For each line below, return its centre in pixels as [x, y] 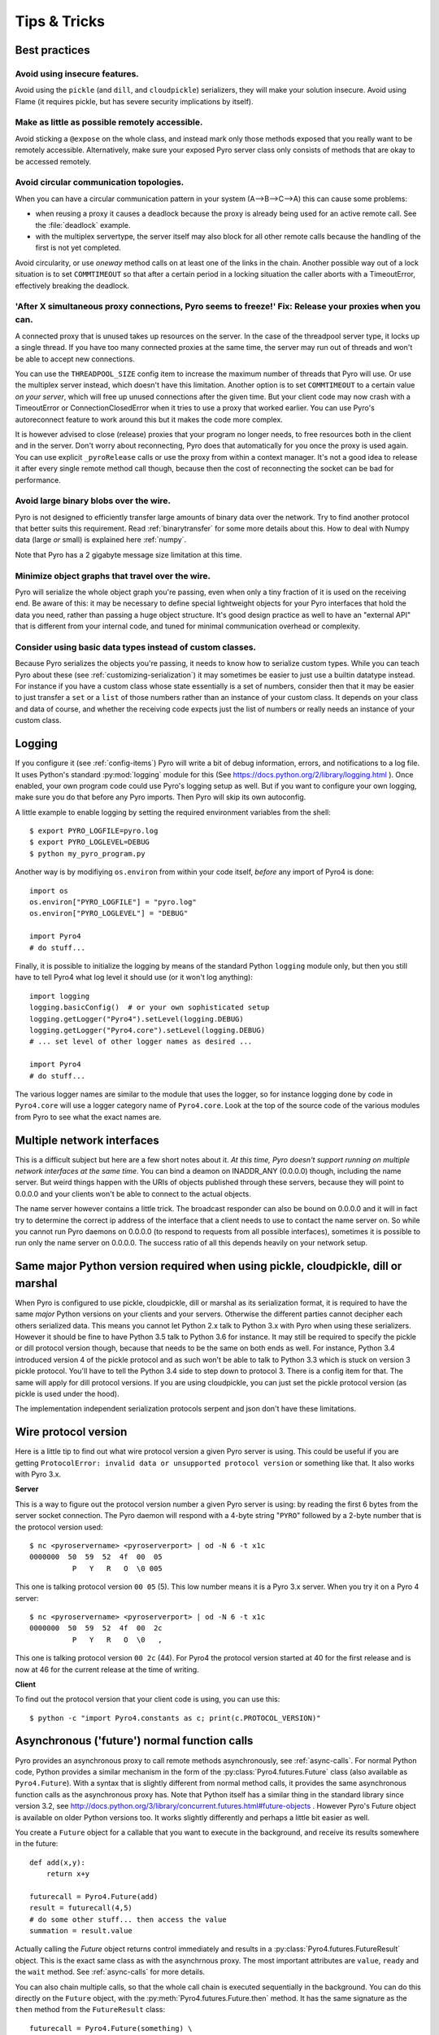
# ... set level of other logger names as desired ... [141, 1042]
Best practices [52, 50]
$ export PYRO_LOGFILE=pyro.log [94, 831]
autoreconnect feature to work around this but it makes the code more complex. [149, 419]
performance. [38, 479]
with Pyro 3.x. [38, 1474]
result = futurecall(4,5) [81, 1908]
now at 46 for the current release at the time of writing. [107, 1670]
